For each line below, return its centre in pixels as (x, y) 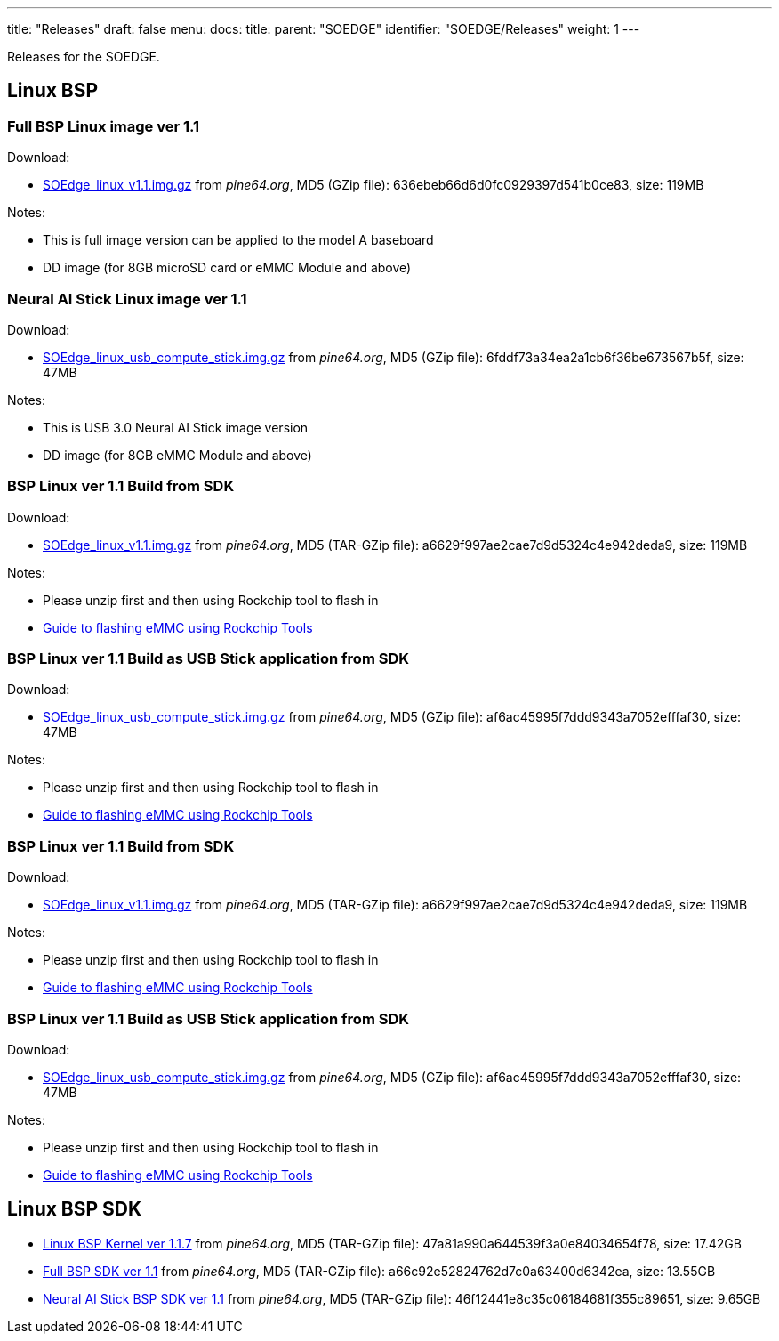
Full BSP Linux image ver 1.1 (104, 126)
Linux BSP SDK (75, 1209)
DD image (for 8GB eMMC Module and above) (177, 455)
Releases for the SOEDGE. (84, 57)
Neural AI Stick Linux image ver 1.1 (127, 299)
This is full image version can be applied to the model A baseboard (238, 240)
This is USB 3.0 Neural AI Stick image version (176, 427)
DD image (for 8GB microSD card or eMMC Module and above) (227, 268)
